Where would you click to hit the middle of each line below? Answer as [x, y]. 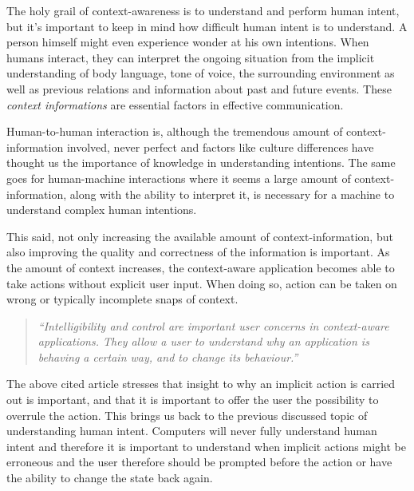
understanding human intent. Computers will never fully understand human [192, 431]
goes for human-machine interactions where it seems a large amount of [179, 178]
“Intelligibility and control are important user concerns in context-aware [213, 325]
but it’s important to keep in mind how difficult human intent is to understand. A [207, 26]
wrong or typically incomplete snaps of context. [122, 299]
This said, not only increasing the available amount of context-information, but [200, 236]
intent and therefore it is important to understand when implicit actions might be [206, 446]
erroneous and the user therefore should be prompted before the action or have [199, 462]
